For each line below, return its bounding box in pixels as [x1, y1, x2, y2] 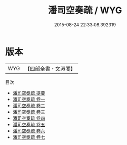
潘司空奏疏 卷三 [12, 109, 46, 115]
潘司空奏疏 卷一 [12, 96, 46, 102]
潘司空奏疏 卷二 [12, 102, 46, 109]
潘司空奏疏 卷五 [12, 121, 46, 127]
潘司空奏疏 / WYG [48, 5, 122, 16]
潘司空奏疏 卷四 [12, 115, 46, 121]
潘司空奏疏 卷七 [12, 134, 46, 140]
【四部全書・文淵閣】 [25, 65, 76, 72]
